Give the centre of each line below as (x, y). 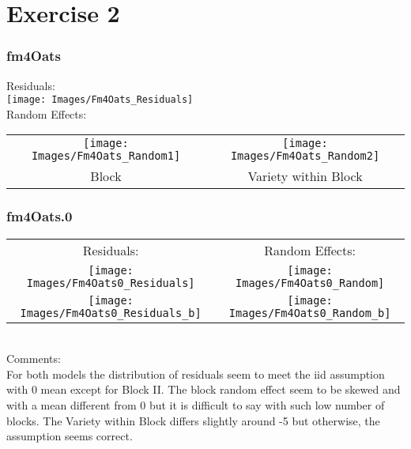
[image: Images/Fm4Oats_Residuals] (100, 100)
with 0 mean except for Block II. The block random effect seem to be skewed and (204, 389)
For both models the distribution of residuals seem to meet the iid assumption (196, 374)
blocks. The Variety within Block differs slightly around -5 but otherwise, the (193, 420)
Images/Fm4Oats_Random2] (305, 156)
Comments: (34, 358)
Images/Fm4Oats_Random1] (106, 156)
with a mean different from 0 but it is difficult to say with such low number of (196, 405)
